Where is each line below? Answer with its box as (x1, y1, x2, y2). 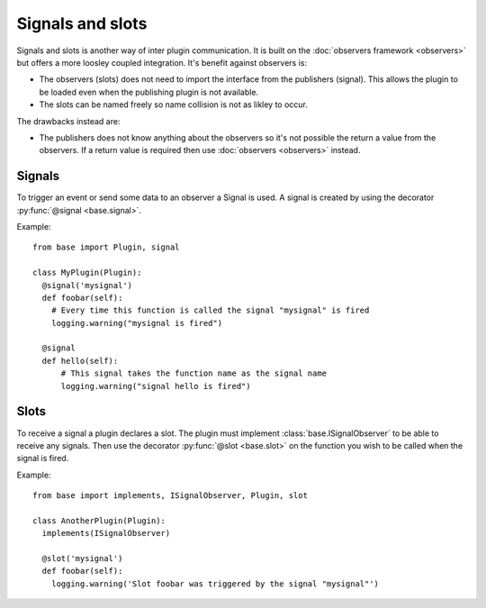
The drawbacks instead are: (16, 115, 121, 126)
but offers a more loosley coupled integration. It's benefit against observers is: (16, 57, 308, 68)
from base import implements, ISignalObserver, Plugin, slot (32, 491, 308, 501)
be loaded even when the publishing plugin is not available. (39, 86, 259, 97)
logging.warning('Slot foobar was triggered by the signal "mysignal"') (50, 578, 380, 589)
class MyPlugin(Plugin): (32, 268, 142, 278)
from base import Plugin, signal (32, 242, 180, 252)
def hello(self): (41, 356, 119, 366)
